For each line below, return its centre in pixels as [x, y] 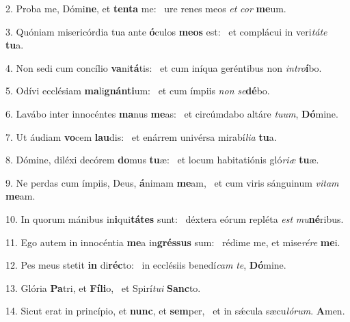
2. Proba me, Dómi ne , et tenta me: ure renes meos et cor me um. [146, 8]
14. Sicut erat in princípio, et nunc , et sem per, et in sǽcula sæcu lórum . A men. [175, 311]
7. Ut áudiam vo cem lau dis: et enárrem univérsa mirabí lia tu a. [141, 136]
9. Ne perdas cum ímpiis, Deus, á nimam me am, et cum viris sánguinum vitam [172, 182]
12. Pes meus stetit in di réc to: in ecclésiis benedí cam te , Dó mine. [146, 265]
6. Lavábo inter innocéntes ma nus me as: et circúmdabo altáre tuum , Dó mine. [172, 113]
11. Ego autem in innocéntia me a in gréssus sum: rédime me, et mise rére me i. [173, 242]
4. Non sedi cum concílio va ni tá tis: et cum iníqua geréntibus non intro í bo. [164, 67]
